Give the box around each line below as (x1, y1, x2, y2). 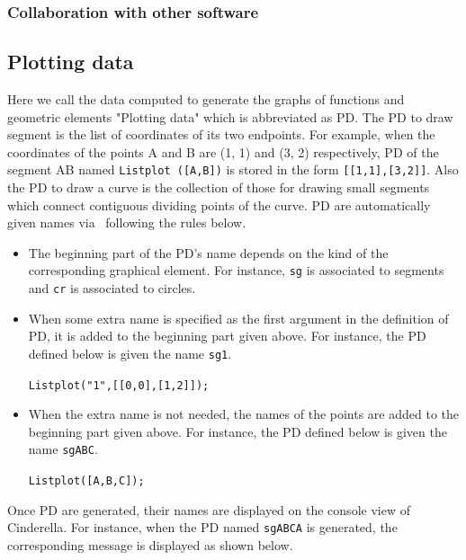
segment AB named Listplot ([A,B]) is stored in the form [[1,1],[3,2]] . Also (7, 160, 459, 179)
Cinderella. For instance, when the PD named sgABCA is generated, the (7, 518, 398, 537)
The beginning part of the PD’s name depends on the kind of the (28, 243, 389, 262)
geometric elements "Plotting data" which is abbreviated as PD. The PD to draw (7, 107, 453, 126)
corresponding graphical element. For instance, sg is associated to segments (28, 261, 444, 280)
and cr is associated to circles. (28, 279, 196, 298)
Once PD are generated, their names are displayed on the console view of (7, 500, 410, 519)
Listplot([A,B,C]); (28, 475, 145, 488)
